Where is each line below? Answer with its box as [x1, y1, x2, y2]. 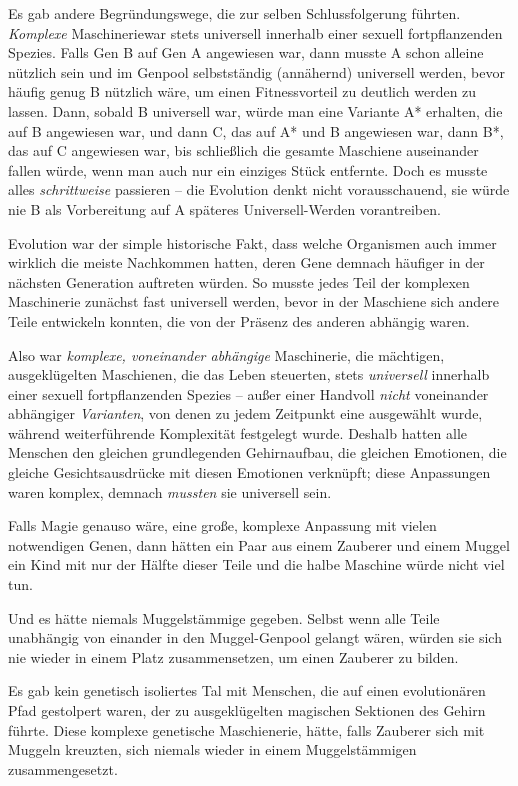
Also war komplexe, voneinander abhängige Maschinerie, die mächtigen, [8, 344, 445, 365]
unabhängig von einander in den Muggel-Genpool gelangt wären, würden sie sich [8, 627, 502, 648]
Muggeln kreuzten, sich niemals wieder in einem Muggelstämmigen [8, 739, 417, 760]
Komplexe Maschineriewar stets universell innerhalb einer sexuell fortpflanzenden [8, 22, 503, 43]
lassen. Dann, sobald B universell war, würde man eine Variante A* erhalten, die [8, 100, 503, 121]
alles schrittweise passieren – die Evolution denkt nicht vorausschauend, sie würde [8, 179, 510, 200]
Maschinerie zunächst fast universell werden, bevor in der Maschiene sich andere [8, 291, 500, 312]
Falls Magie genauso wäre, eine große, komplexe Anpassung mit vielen [8, 515, 437, 536]
